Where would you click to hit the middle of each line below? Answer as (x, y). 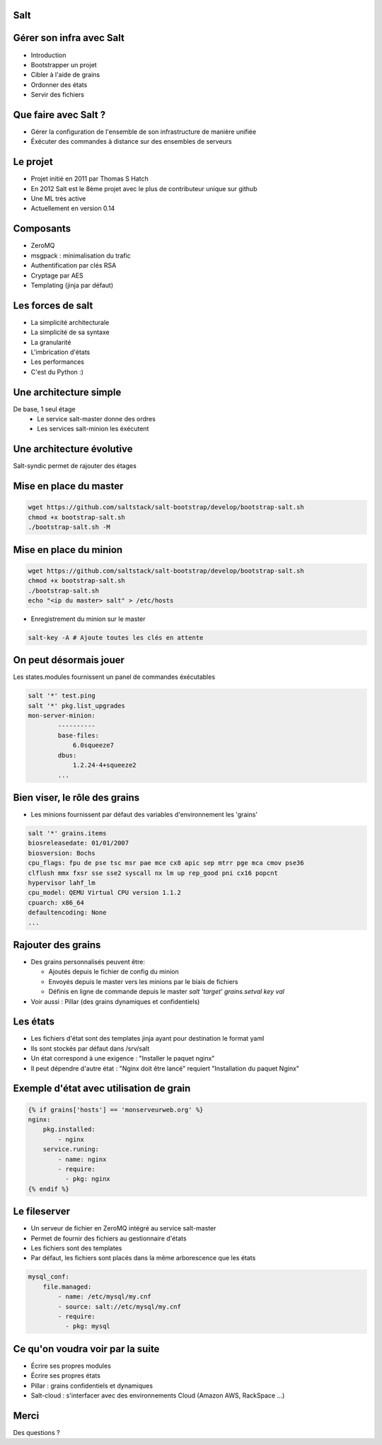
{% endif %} (49, 1189)
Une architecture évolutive (73, 449)
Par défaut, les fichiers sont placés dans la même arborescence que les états (143, 1258)
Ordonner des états (59, 84)
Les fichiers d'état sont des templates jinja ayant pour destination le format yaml (147, 1039)
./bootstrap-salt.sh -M (69, 527)
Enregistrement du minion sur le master (88, 619)
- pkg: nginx (88, 1179)
